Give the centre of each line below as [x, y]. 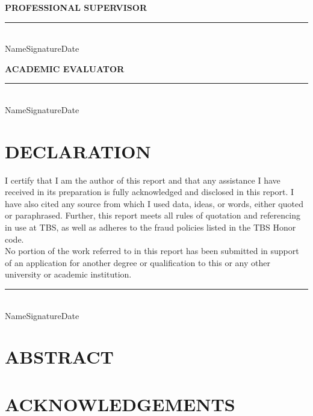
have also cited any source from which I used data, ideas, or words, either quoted [154, 203]
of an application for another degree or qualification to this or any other [138, 262]
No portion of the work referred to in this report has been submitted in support [152, 251]
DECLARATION [78, 151]
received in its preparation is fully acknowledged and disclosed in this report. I [150, 192]
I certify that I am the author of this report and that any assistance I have [143, 180]
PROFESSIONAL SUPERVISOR [76, 7]
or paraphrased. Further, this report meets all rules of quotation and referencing [153, 215]
